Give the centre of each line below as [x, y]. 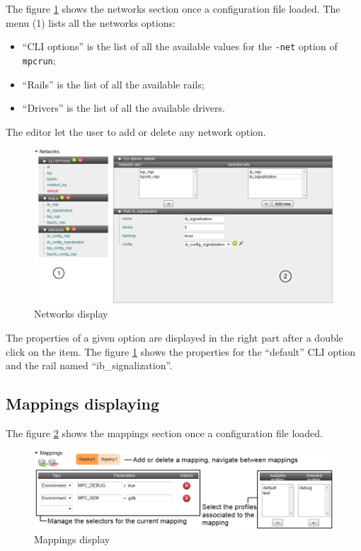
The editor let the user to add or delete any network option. [136, 131]
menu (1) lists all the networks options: [91, 22]
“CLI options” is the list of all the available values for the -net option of [180, 46]
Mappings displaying [83, 404]
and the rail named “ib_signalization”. [89, 365]
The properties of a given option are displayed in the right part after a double [174, 337]
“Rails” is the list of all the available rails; [113, 84]
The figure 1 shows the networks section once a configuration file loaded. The [173, 8]
